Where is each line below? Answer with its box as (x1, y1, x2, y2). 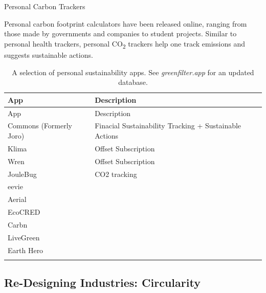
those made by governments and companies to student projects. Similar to (4, 28, 237, 39)
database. (118, 77, 148, 87)
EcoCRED (8, 207, 40, 217)
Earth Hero (8, 244, 43, 255)
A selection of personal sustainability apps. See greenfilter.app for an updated (12, 66, 254, 77)
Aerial (8, 194, 27, 205)
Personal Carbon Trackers (4, 1, 85, 11)
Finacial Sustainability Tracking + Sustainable (95, 120, 241, 131)
